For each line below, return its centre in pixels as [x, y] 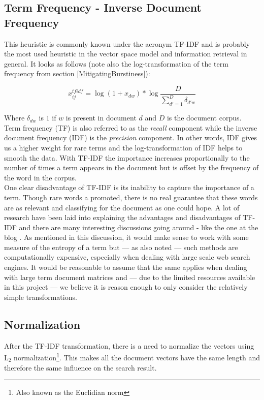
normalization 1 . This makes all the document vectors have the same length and [137, 357]
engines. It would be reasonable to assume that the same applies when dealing [126, 267]
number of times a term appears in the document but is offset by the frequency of [131, 167]
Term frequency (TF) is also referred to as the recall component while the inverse [131, 127]
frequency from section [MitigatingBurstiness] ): [77, 73]
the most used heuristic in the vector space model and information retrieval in [126, 54]
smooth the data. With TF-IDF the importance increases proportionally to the [127, 157]
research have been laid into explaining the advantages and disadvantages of [122, 217]
